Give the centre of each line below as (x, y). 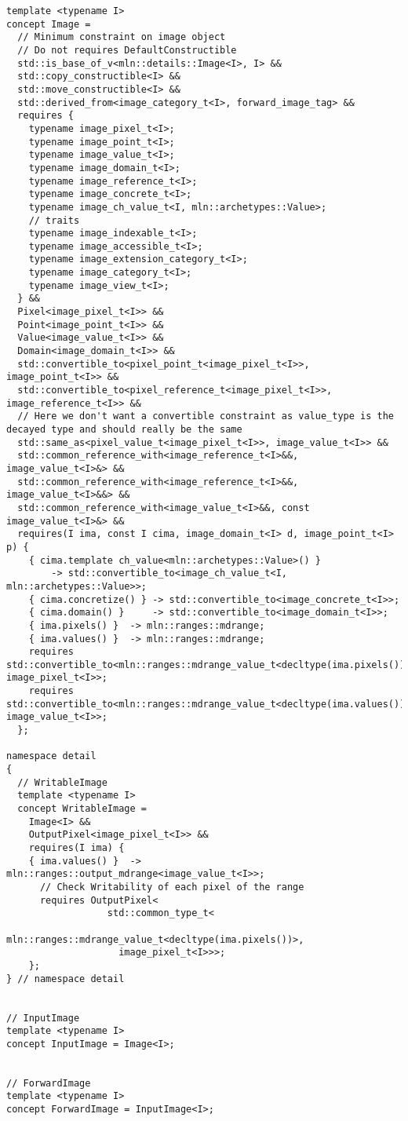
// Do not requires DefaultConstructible (127, 50)
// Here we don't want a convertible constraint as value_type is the (206, 416)
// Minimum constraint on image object (122, 37)
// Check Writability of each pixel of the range (172, 887)
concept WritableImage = (82, 809)
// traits (54, 220)
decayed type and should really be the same (124, 429)
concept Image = (49, 24)
